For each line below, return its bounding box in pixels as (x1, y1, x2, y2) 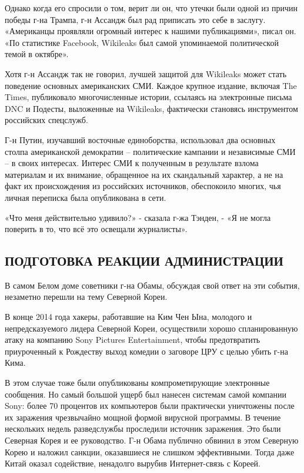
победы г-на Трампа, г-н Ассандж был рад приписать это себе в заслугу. (5, 13, 266, 25)
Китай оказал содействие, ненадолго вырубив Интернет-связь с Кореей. (5, 457, 260, 469)
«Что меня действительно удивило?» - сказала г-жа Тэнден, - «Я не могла (5, 211, 271, 223)
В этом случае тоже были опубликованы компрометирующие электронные (5, 376, 270, 389)
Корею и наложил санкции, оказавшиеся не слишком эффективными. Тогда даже (5, 445, 295, 458)
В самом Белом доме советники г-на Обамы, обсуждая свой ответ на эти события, (5, 279, 300, 291)
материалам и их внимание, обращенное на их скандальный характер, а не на (5, 168, 283, 180)
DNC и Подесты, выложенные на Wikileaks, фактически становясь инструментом (5, 102, 298, 114)
